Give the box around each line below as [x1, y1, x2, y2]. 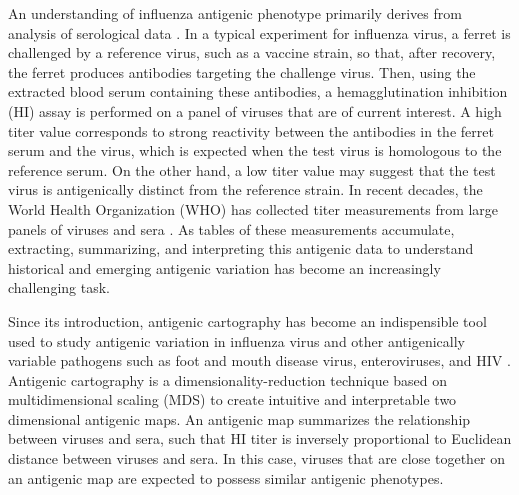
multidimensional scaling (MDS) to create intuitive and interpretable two [8, 389, 457, 410]
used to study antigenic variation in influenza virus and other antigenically [8, 330, 465, 351]
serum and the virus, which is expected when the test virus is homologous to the [8, 140, 502, 161]
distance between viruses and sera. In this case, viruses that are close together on [8, 448, 506, 469]
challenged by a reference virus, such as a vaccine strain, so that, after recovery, [8, 42, 496, 63]
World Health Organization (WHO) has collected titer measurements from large [8, 198, 499, 219]
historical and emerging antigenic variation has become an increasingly [8, 257, 441, 278]
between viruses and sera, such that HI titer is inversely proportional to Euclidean [8, 428, 512, 449]
